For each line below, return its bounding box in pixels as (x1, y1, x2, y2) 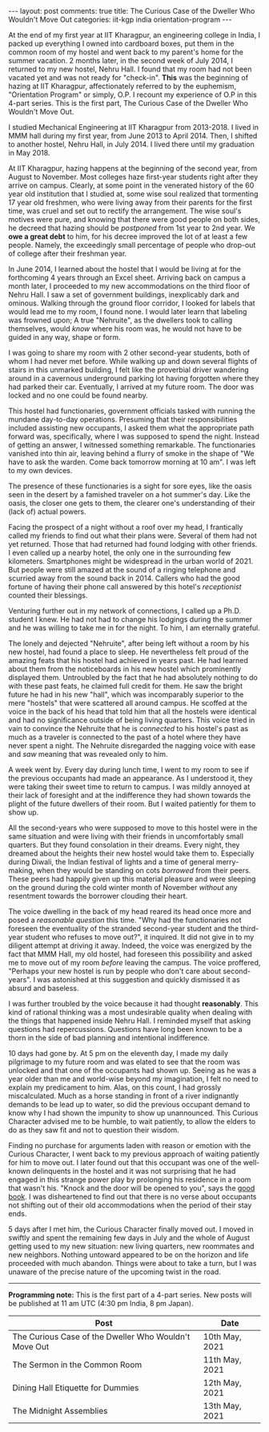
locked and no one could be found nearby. (8, 390, 148, 400)
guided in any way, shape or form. (8, 333, 121, 342)
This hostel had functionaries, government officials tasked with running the (8, 407, 256, 415)
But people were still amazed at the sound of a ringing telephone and (8, 565, 236, 574)
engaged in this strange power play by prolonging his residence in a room (8, 1175, 251, 1184)
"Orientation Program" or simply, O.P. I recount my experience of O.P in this (8, 90, 258, 99)
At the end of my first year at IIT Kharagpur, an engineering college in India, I (8, 30, 261, 39)
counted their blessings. (8, 591, 88, 600)
